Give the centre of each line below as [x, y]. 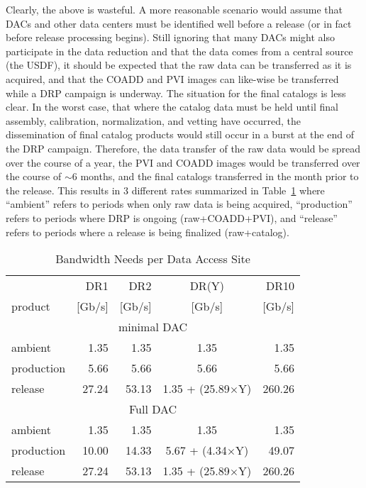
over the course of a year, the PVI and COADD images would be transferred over [183, 162]
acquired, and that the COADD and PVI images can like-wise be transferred [172, 78]
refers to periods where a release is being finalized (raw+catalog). [148, 232]
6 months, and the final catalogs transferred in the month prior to [215, 176]
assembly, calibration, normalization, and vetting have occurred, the [154, 120]
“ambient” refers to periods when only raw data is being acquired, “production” [179, 204]
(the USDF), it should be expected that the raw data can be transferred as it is [179, 65]
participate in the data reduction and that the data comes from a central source [179, 51]
